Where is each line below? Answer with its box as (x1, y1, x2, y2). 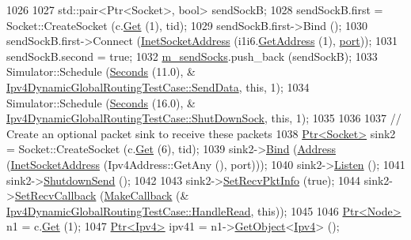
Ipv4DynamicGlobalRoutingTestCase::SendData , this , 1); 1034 (6, 78, 310, 95)
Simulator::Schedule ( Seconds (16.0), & (6, 94, 196, 111)
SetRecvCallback (14, 187, 97, 204)
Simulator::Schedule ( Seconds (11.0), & (6, 63, 196, 80)
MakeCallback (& (104, 187, 189, 204)
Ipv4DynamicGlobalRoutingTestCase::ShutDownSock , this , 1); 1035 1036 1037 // (6, 110, 401, 126)
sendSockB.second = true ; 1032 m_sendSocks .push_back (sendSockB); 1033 (6, 47, 378, 64)
